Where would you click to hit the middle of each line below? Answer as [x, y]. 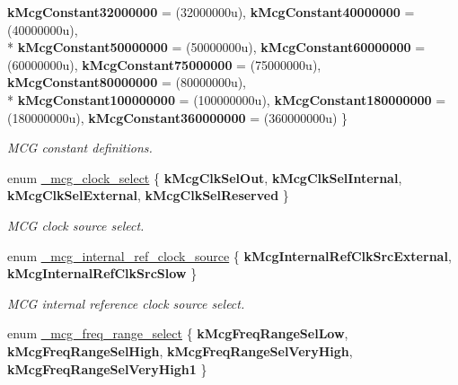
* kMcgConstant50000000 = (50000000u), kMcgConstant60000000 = [216, 47]
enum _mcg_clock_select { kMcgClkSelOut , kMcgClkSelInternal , [205, 177]
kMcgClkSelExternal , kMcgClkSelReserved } [148, 195]
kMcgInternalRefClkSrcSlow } [102, 273]
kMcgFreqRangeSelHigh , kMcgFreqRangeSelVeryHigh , [180, 350]
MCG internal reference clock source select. [126, 303]
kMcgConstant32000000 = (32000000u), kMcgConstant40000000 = [211, 12]
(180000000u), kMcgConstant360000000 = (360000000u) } [178, 117]
